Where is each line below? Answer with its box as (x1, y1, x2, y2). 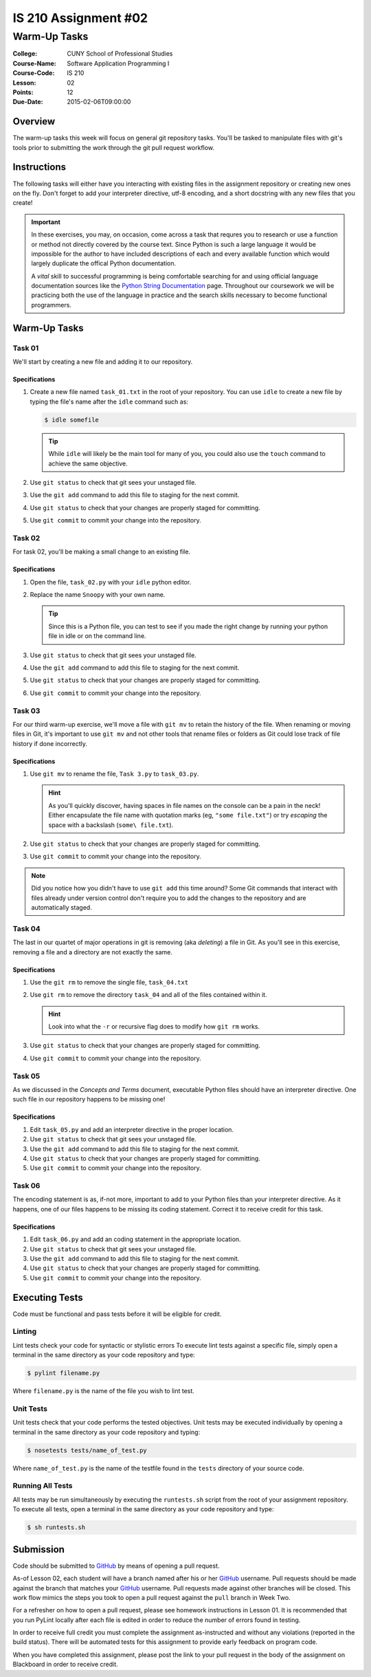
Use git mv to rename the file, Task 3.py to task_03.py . (30, 770, 199, 778)
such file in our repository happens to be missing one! (12, 1095, 166, 1104)
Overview (12, 116, 56, 127)
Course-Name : (12, 59, 56, 67)
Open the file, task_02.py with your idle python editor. (30, 578, 192, 586)
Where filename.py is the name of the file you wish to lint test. (12, 1387, 195, 1395)
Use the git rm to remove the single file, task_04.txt (30, 978, 189, 986)
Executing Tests (12, 1291, 84, 1303)
